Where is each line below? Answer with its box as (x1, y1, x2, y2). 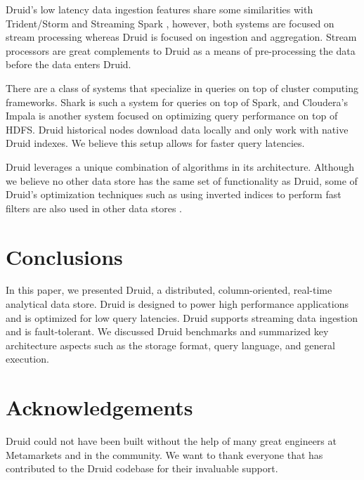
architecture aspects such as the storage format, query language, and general (6, 337, 335, 352)
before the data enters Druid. (6, 57, 131, 72)
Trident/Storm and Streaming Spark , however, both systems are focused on (6, 15, 334, 30)
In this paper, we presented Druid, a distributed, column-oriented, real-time (6, 283, 332, 297)
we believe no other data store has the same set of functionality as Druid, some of (6, 173, 358, 188)
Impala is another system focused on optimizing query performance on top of (6, 108, 338, 123)
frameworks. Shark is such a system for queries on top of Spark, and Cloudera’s (6, 94, 348, 109)
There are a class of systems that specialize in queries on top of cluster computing (6, 80, 358, 95)
